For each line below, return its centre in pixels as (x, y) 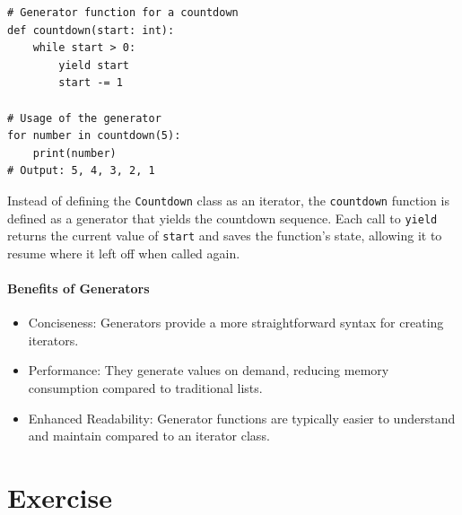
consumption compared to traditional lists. (145, 388)
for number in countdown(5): (94, 136)
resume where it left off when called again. (124, 253)
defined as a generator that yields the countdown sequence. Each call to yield (222, 218)
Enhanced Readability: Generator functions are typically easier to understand (242, 418)
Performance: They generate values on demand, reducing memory (209, 370)
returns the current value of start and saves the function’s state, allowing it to (225, 236)
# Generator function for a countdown (123, 13)
